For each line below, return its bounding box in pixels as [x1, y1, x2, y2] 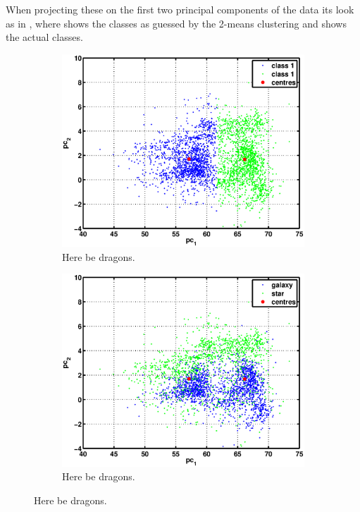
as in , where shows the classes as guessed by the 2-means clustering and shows [6, 16, 347, 30]
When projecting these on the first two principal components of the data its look [6, 2, 354, 16]
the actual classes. [6, 30, 83, 44]
